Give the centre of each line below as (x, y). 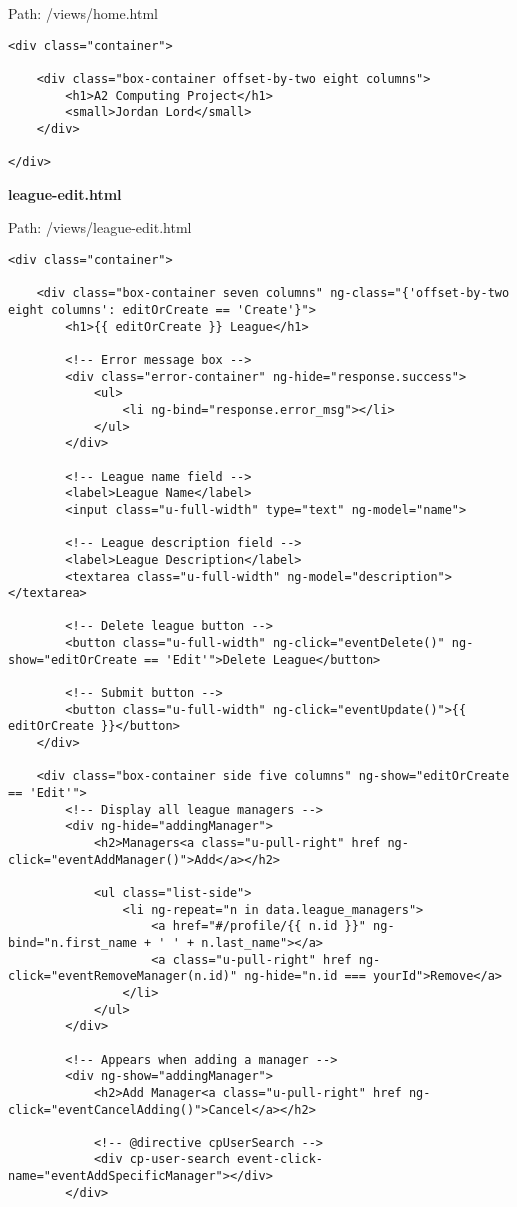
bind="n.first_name (72, 942)
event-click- (280, 1159)
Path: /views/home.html (83, 13)
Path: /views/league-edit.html (100, 227)
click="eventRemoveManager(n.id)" (123, 976)
